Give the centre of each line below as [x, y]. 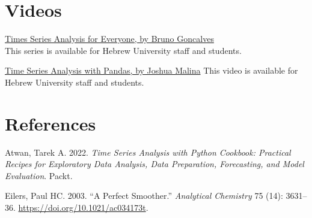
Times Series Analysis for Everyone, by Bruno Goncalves [109, 39]
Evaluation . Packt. [39, 175]
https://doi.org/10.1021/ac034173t [82, 207]
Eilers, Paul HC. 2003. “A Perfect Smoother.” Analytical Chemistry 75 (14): [144, 196]
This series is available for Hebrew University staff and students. [123, 50]
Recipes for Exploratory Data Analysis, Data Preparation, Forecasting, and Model [154, 164]
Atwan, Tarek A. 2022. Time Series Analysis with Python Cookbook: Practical [148, 152]
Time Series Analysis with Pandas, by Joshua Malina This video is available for [151, 70]
